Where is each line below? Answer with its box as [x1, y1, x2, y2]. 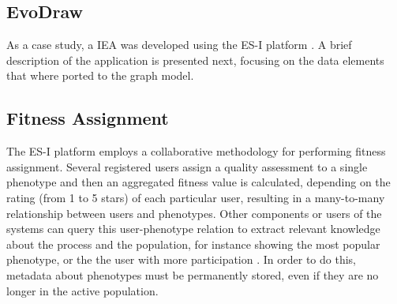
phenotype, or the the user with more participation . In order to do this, [6, 251, 356, 268]
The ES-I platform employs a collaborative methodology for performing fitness [6, 143, 386, 160]
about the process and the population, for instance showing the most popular [6, 235, 380, 252]
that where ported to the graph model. [6, 67, 194, 84]
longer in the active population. [6, 282, 159, 298]
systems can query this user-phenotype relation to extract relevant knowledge [6, 220, 380, 237]
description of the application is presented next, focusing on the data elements [6, 51, 384, 68]
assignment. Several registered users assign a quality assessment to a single [6, 158, 368, 175]
